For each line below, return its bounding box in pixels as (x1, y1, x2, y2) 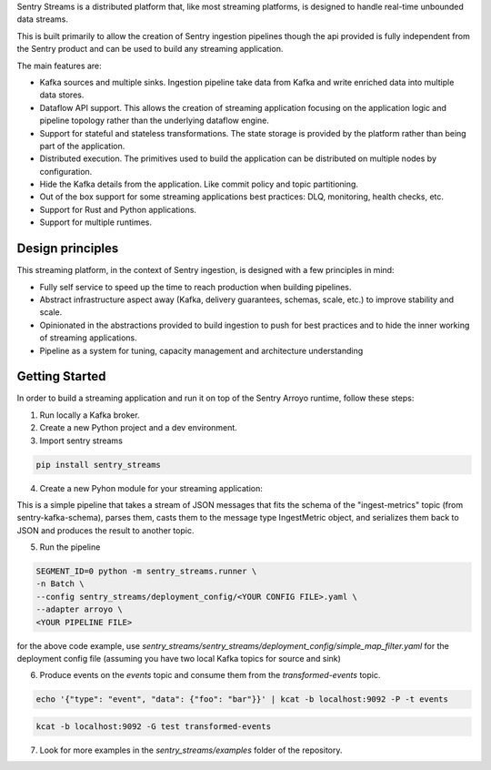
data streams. (16, 14, 68, 25)
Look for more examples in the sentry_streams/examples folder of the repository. (39, 745, 343, 755)
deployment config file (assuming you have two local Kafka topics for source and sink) (16, 653, 341, 664)
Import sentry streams (39, 435, 123, 446)
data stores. (39, 89, 85, 100)
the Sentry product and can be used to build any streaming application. (16, 44, 284, 55)
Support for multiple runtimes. (39, 217, 152, 228)
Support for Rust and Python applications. (39, 204, 197, 215)
